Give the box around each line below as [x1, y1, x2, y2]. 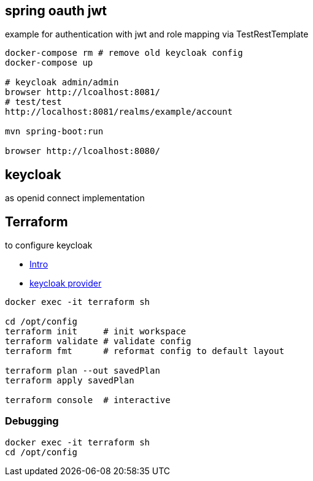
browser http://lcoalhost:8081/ [5, 87, 160, 98]
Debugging [5, 415, 59, 428]
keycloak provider [29, 278, 102, 289]
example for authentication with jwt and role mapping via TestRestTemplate [5, 29, 309, 40]
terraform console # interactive [5, 395, 171, 406]
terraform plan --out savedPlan [5, 366, 160, 376]
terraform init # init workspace [5, 326, 187, 337]
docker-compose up [5, 58, 93, 68]
